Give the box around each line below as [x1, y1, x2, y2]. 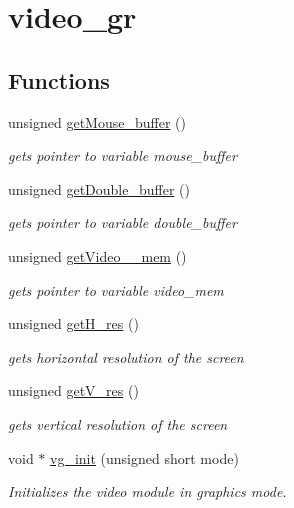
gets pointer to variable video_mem [8, 279, 224, 300]
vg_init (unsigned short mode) [50, 447, 239, 468]
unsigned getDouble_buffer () [8, 178, 190, 199]
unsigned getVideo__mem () [8, 245, 187, 266]
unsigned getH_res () [8, 313, 139, 334]
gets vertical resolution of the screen [8, 413, 228, 434]
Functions [8, 64, 110, 95]
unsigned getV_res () [8, 380, 139, 401]
